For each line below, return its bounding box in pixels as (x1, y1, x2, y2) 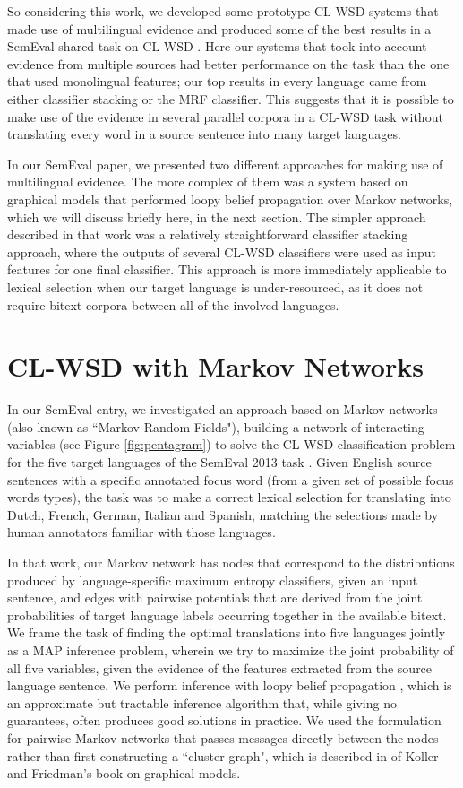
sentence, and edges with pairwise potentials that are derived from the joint (7, 588, 423, 607)
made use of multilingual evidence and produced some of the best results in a (7, 19, 432, 38)
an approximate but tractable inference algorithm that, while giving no (7, 693, 397, 712)
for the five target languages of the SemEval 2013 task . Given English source (7, 453, 432, 471)
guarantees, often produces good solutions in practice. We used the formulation (7, 711, 442, 730)
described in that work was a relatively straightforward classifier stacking (7, 225, 408, 244)
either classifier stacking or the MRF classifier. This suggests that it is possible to (7, 89, 454, 108)
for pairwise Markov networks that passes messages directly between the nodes (7, 728, 439, 747)
